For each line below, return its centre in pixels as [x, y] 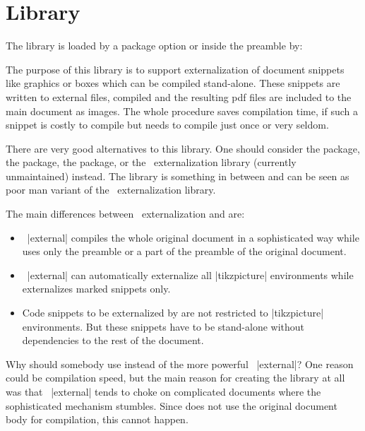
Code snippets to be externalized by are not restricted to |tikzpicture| [173, 313]
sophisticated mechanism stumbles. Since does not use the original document [172, 405]
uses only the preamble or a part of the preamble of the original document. [184, 251]
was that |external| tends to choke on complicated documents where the [163, 391]
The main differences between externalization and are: [125, 214]
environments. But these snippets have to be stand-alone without [163, 326]
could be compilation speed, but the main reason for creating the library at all [175, 378]
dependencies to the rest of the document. [113, 340]
